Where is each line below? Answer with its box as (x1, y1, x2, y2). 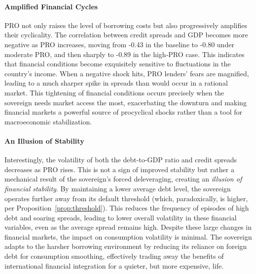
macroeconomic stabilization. (4, 116, 92, 126)
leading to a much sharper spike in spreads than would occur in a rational (4, 78, 228, 88)
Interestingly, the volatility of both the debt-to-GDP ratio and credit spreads (4, 154, 237, 165)
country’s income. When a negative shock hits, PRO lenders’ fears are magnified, (4, 68, 249, 78)
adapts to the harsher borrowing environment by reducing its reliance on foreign (4, 241, 247, 251)
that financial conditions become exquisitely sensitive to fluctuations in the (4, 59, 231, 69)
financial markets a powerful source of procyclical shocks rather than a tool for (4, 107, 243, 117)
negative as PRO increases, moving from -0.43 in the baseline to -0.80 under (4, 39, 234, 49)
